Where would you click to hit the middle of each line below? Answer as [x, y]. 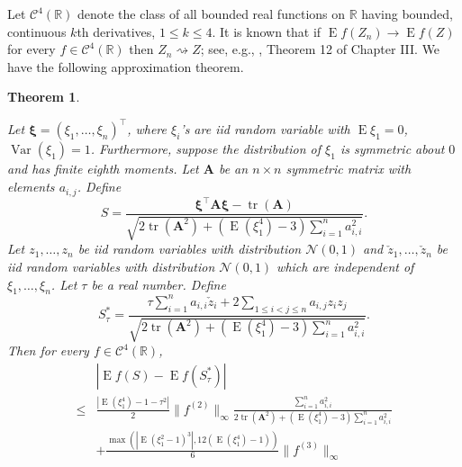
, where [147, 129]
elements [31, 187]
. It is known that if [267, 31]
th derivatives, [116, 31]
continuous [37, 31]
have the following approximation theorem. [126, 66]
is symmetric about [392, 149]
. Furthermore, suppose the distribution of [206, 149]
